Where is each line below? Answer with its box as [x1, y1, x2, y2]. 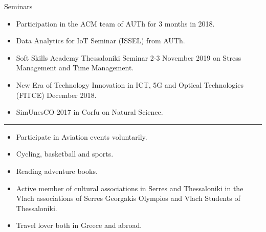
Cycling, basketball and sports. [16, 148, 114, 159]
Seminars [4, 1, 33, 11]
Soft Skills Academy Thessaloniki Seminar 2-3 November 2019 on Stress [16, 52, 241, 63]
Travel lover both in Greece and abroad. [16, 220, 142, 230]
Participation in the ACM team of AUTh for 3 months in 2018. [16, 18, 215, 29]
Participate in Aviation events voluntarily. [16, 131, 147, 142]
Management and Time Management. [16, 62, 134, 73]
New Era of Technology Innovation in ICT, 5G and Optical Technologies [16, 79, 243, 90]
